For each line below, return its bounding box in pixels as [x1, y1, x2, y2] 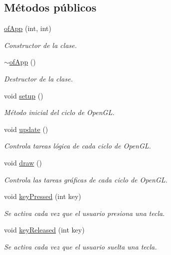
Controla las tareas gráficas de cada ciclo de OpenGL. [4, 174, 168, 184]
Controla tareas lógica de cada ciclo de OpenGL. [4, 140, 151, 151]
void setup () [4, 90, 43, 100]
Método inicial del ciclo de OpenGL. [4, 107, 115, 117]
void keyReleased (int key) [4, 224, 85, 235]
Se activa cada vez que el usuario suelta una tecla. [4, 241, 157, 251]
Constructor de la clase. [4, 39, 77, 50]
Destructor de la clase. [4, 73, 73, 83]
